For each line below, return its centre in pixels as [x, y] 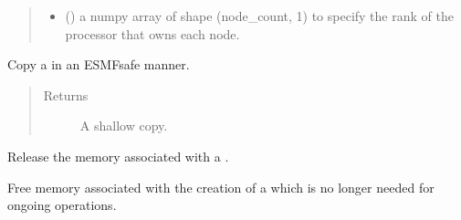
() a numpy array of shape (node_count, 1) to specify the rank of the [259, 16]
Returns [66, 94]
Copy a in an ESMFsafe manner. [99, 64]
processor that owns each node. [152, 33]
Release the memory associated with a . [118, 156]
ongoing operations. [62, 205]
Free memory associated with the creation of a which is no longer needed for [221, 187]
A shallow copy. [124, 126]
